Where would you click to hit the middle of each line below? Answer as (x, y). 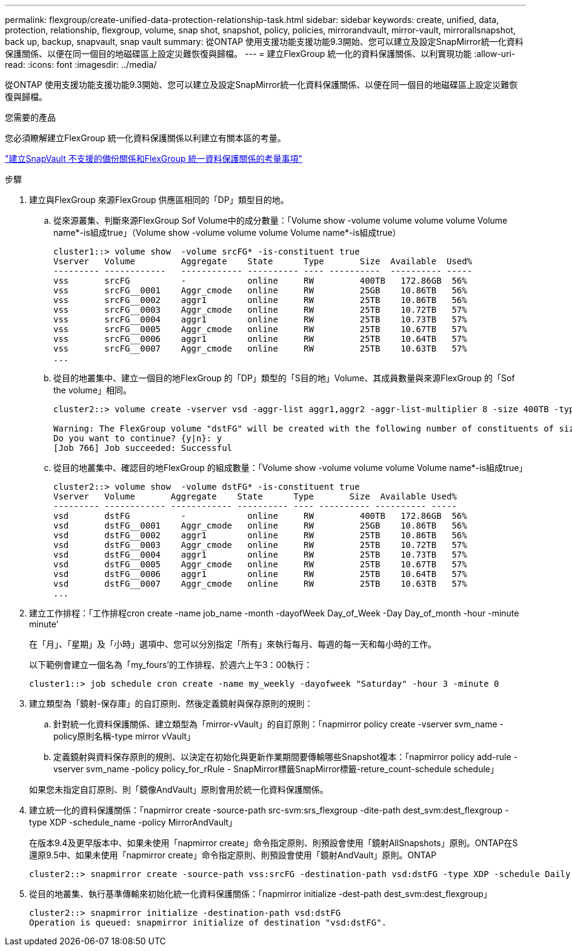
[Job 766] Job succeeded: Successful (143, 448)
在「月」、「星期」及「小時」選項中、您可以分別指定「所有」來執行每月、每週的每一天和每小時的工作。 (233, 644)
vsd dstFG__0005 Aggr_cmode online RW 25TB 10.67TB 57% (260, 564)
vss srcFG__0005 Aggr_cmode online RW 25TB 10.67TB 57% (260, 329)
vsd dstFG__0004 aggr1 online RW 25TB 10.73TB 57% (260, 555)
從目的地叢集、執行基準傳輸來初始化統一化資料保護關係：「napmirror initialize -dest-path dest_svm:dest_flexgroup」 (261, 894)
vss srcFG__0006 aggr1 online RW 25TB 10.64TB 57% (260, 339)
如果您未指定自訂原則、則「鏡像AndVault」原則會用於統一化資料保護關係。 (179, 789)
